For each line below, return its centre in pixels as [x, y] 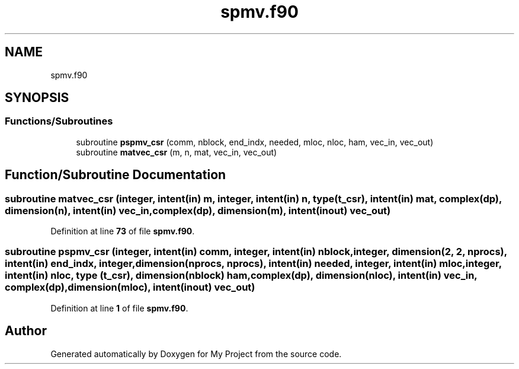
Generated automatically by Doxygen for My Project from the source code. [196, 354]
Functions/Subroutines [59, 121]
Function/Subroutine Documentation [116, 175]
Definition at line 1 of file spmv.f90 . [119, 308]
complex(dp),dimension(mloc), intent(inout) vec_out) [130, 287]
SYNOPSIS [37, 98]
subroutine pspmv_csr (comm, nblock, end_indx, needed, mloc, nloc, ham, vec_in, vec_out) [255, 142]
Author [26, 331]
